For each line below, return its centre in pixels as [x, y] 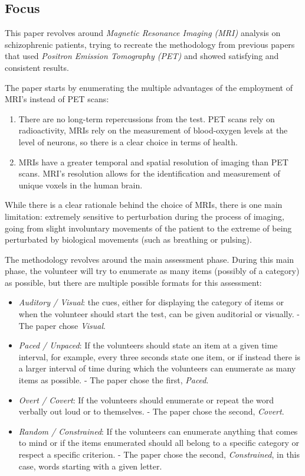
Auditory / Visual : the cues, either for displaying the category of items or [151, 302]
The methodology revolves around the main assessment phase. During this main [150, 259]
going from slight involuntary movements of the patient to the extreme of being [148, 228]
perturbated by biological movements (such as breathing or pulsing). [128, 239]
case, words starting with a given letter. [90, 466]
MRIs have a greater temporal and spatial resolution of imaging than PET [153, 162]
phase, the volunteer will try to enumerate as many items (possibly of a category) [152, 271]
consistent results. [37, 67]
